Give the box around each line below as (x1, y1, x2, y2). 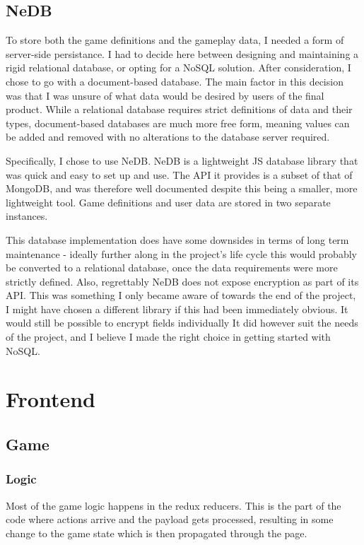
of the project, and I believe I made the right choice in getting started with (6, 329, 331, 344)
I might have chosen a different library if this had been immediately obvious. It (6, 301, 348, 316)
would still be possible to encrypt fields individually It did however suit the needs (6, 315, 358, 330)
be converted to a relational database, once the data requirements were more (6, 260, 338, 275)
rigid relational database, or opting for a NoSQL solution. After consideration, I (6, 60, 351, 75)
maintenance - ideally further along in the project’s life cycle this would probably (6, 246, 357, 261)
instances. (6, 209, 48, 223)
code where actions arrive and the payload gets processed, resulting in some (6, 512, 334, 527)
